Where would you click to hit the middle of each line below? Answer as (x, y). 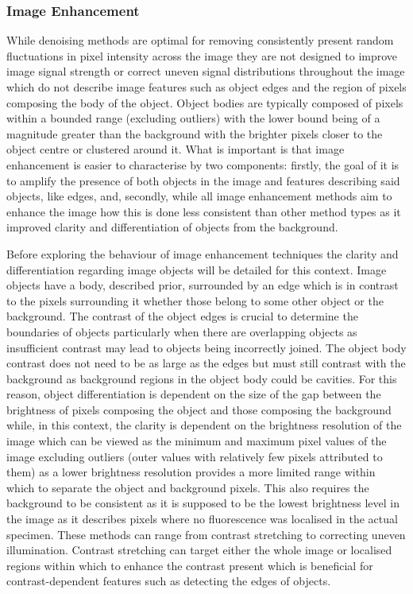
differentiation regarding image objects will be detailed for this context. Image (197, 269)
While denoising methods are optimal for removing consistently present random (200, 40)
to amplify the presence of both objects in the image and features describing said (203, 180)
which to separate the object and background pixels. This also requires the (188, 487)
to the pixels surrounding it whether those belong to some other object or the (195, 300)
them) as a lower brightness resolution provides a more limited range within (191, 472)
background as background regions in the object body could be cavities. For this (202, 378)
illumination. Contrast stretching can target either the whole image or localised (199, 550)
